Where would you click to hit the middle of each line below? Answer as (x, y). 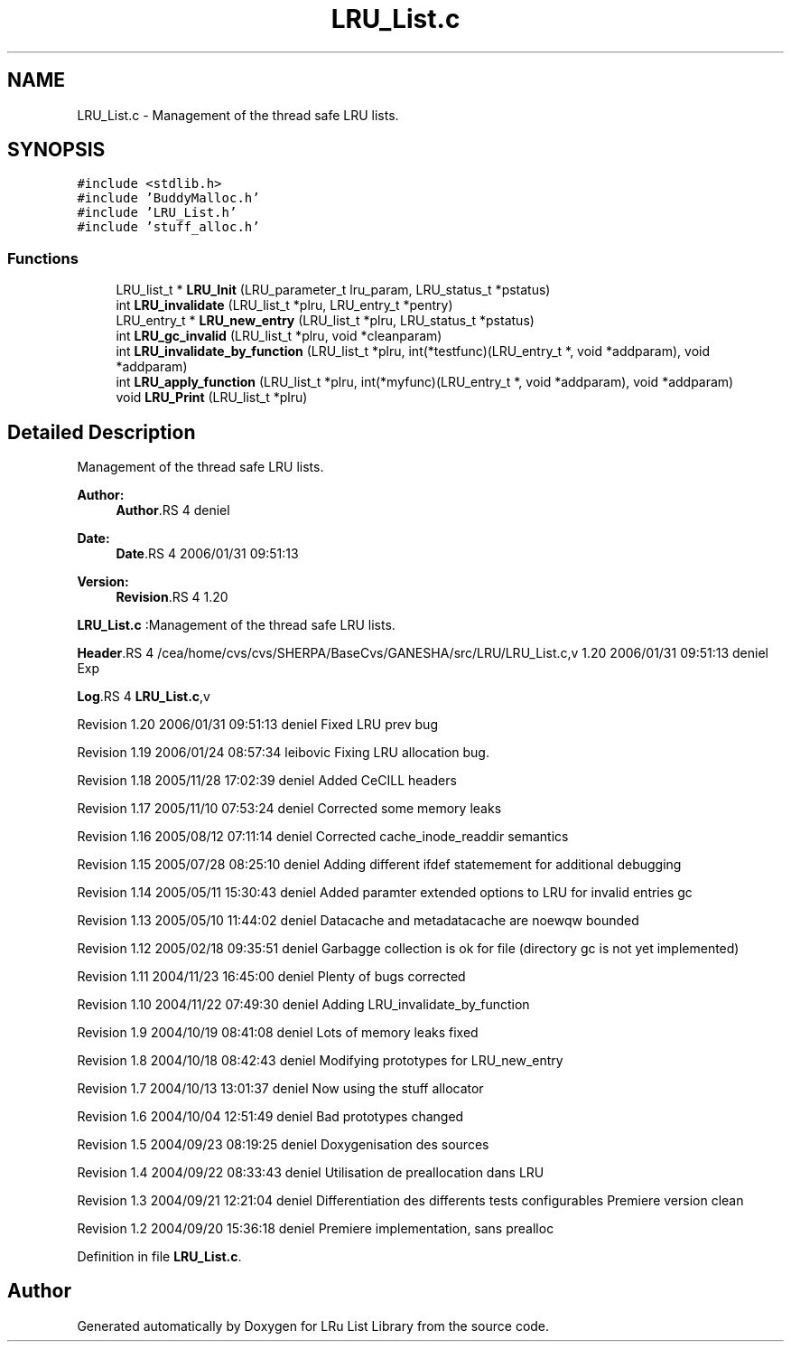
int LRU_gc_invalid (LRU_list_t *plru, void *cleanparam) (279, 336)
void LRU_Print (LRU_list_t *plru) (212, 398)
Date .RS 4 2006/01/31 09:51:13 (207, 554)
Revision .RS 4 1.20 (172, 597)
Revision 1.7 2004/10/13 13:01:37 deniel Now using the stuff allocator (280, 1089)
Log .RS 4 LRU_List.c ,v (144, 697)
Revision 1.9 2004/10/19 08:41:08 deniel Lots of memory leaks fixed (278, 1033)
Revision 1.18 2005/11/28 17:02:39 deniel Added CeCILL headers (267, 781)
